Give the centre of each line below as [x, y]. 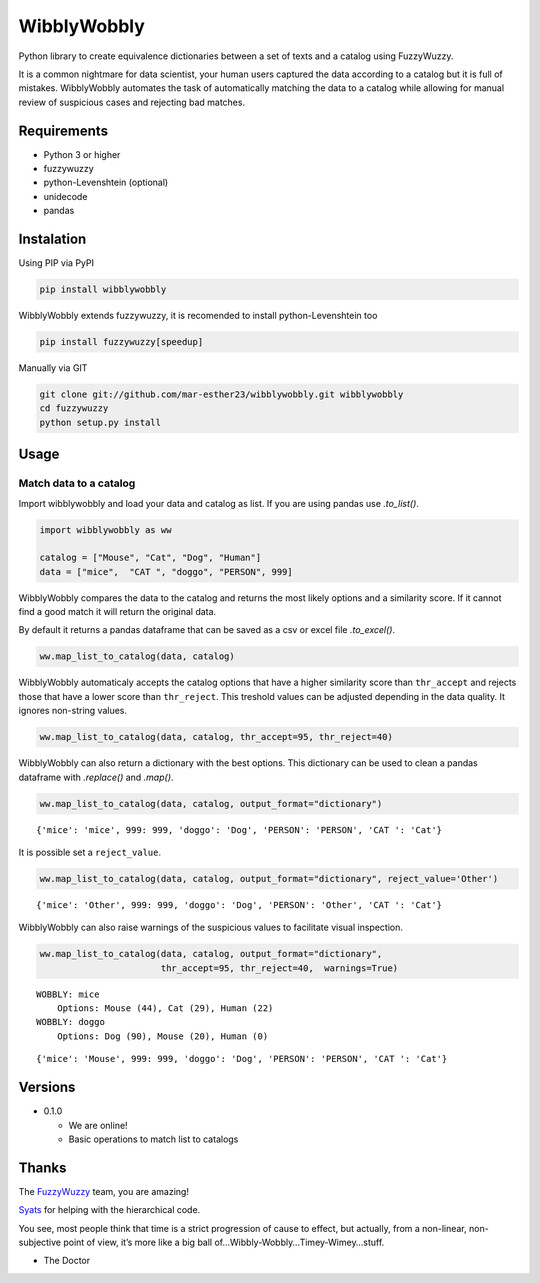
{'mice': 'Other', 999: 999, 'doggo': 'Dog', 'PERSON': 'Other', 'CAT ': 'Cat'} [239, 904]
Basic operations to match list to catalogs [153, 1139]
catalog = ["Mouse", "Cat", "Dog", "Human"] [150, 558]
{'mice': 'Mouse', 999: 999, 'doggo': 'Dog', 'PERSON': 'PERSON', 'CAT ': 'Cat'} [242, 1059]
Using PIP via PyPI [56, 263]
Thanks [42, 1167]
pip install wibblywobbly [103, 289]
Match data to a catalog [77, 483]
